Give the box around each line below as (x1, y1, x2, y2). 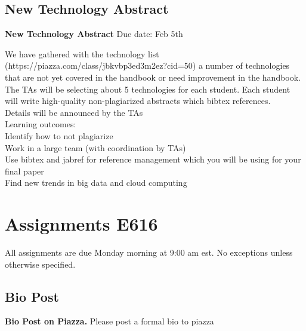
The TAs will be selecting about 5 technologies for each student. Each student (5, 82, 290, 95)
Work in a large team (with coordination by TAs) (5, 141, 186, 154)
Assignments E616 (5, 212, 158, 236)
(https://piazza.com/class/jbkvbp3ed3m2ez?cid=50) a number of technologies (5, 59, 290, 72)
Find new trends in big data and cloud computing (5, 176, 187, 189)
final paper (5, 164, 44, 177)
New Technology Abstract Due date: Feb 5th (5, 27, 183, 40)
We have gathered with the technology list (5, 47, 159, 60)
